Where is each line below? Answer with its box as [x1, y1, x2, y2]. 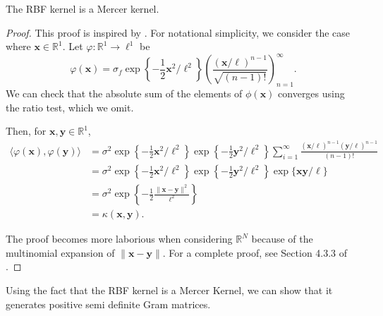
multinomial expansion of [6, 245, 115, 260]
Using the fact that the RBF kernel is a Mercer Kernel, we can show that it [6, 282, 333, 297]
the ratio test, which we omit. [6, 99, 134, 114]
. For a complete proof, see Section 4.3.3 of [162, 245, 348, 260]
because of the [251, 231, 313, 246]
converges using [278, 86, 345, 101]
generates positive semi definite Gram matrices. [6, 296, 211, 311]
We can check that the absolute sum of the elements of [6, 86, 243, 101]
